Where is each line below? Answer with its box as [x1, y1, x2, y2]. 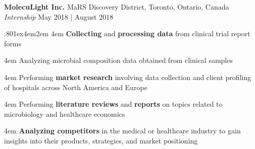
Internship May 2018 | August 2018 [4, 11, 114, 22]
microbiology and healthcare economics [4, 108, 125, 119]
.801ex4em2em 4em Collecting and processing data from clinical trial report [4, 28, 250, 39]
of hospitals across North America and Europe [4, 82, 147, 92]
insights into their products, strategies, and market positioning [4, 135, 198, 145]
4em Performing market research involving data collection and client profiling [4, 71, 251, 82]
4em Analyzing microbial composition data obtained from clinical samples [4, 55, 233, 65]
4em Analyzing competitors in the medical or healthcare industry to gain [4, 125, 241, 136]
